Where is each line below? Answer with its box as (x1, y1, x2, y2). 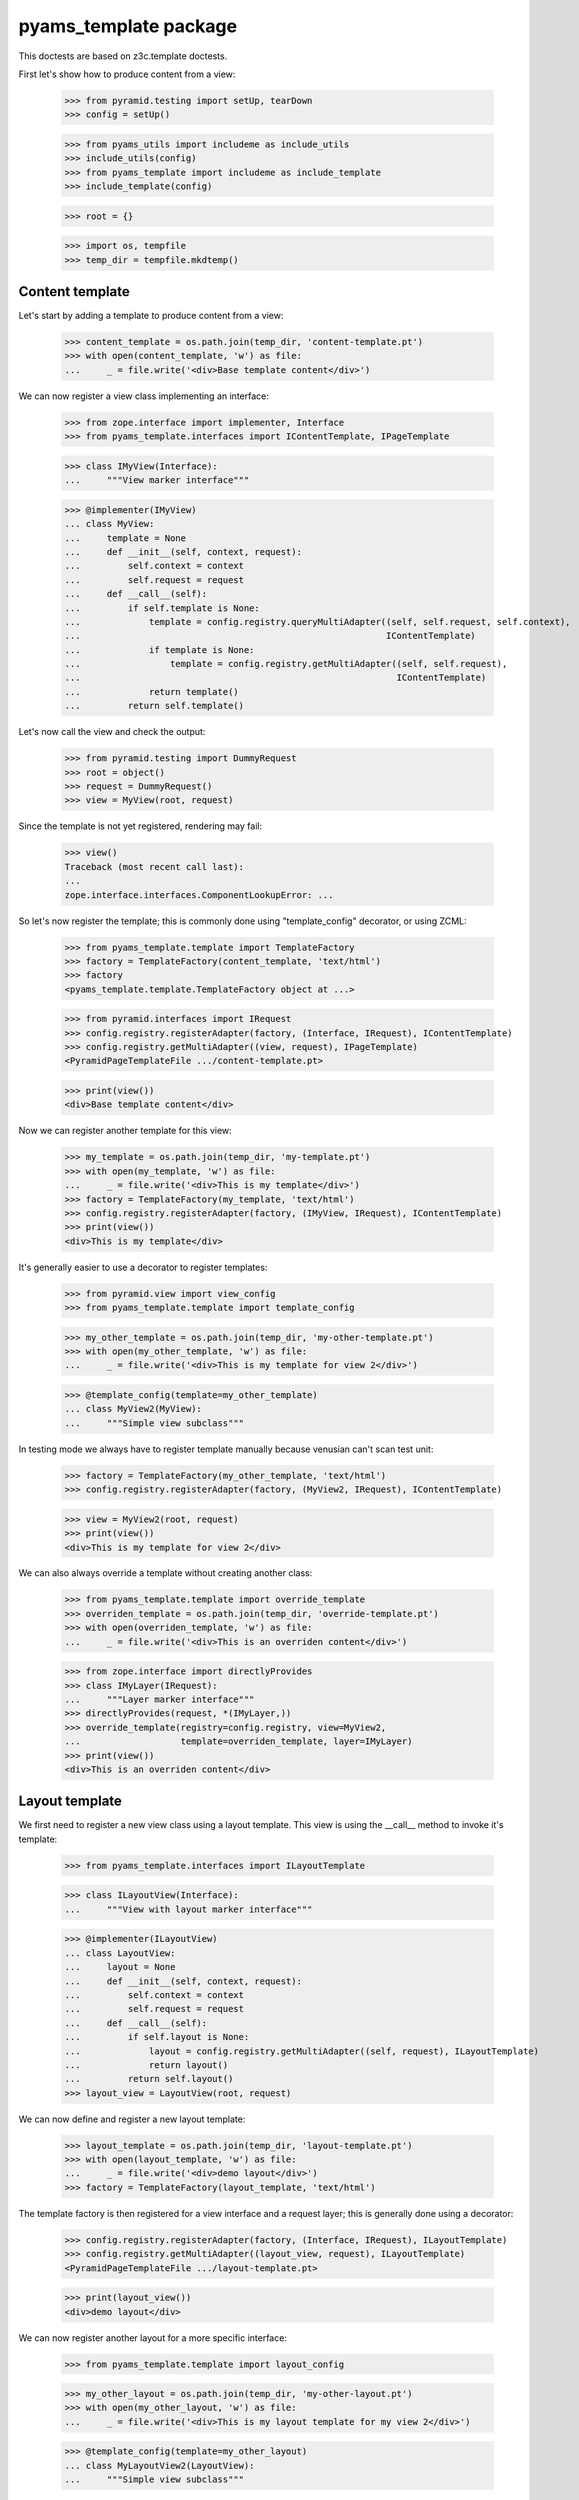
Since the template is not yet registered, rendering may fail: (18, 820, 263, 832)
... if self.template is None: (64, 602, 260, 614)
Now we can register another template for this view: (18, 1125, 232, 1137)
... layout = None (64, 1961, 176, 1973)
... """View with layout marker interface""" (64, 1903, 313, 1915)
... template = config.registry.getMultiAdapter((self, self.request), (64, 658, 508, 670)
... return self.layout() (64, 2073, 234, 2085)
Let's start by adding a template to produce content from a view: (18, 310, 284, 322)
